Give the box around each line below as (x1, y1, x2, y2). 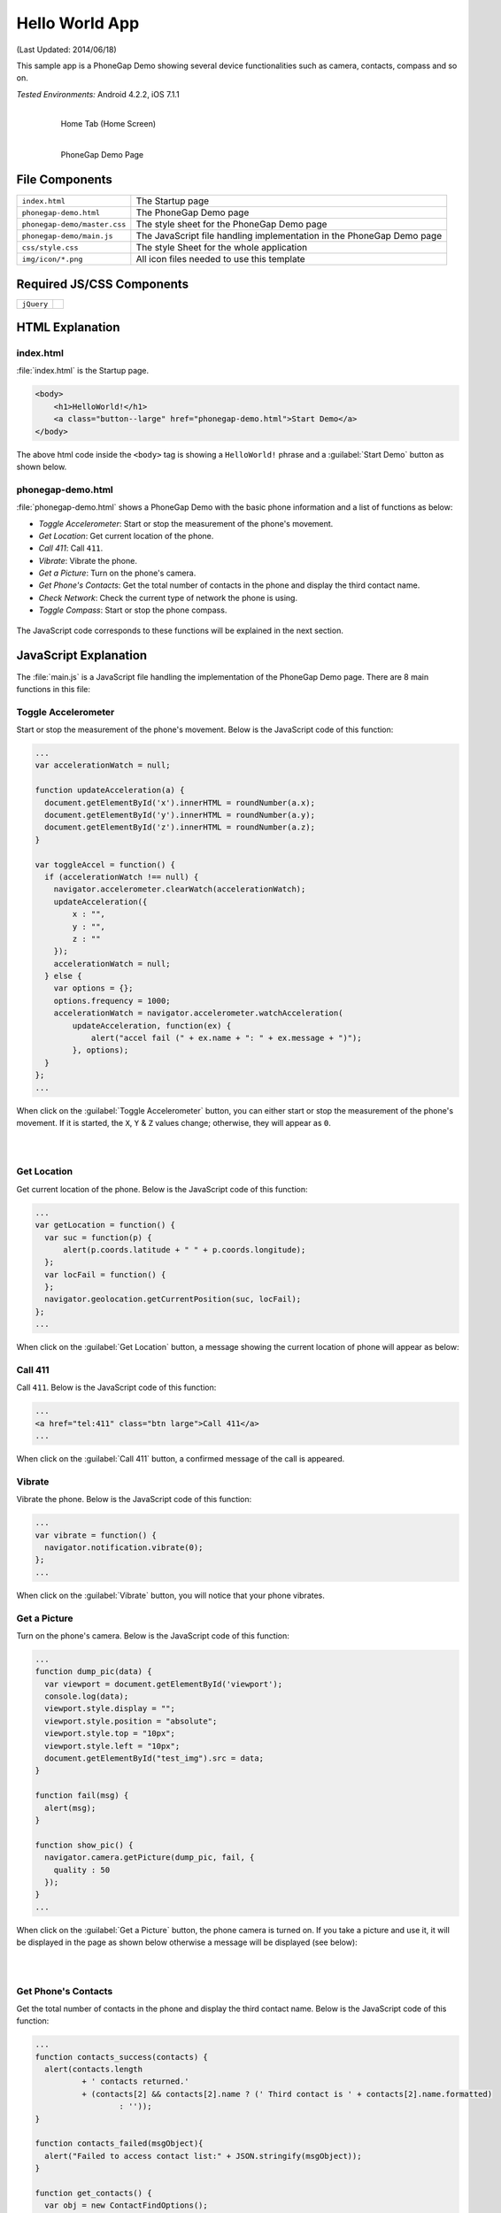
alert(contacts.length (44, 2064, 143, 2075)
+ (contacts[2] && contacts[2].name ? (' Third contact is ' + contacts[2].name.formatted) (81, 2089, 493, 2099)
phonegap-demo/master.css (21, 220, 127, 229)
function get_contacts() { (35, 2187, 152, 2198)
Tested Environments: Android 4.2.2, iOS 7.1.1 (16, 89, 181, 99)
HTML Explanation (16, 320, 120, 335)
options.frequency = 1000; (53, 996, 172, 1006)
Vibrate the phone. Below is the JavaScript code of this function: (16, 1494, 252, 1505)
